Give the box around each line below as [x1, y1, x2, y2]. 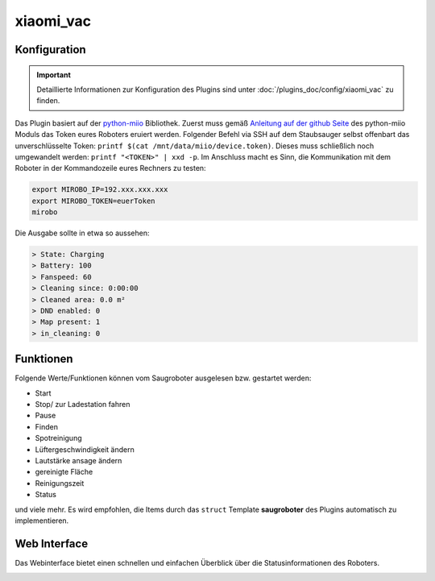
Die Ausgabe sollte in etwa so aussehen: [14, 228, 150, 238]
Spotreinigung [35, 434, 82, 443]
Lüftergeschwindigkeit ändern [35, 444, 135, 454]
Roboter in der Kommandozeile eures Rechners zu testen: [14, 164, 206, 173]
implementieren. [14, 516, 69, 525]
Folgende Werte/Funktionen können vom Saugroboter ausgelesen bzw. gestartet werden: [14, 373, 312, 383]
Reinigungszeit [35, 478, 85, 488]
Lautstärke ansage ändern [35, 456, 122, 465]
